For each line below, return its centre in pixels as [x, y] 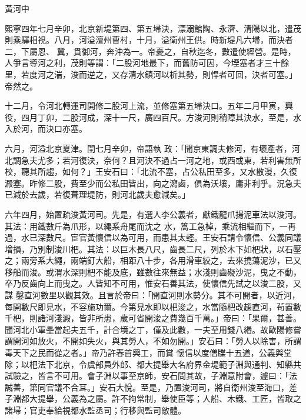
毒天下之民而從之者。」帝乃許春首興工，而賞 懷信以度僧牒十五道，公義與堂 [148, 353]
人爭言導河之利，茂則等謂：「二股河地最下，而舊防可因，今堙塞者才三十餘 [147, 63]
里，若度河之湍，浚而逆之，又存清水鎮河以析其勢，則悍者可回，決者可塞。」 [151, 74]
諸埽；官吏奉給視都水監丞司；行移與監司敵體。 [95, 410]
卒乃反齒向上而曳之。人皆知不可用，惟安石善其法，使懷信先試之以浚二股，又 [153, 283]
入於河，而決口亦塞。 [46, 129]
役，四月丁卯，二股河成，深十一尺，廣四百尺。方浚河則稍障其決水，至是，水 [153, 117]
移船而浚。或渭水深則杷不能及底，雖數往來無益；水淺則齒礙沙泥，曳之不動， [153, 271]
